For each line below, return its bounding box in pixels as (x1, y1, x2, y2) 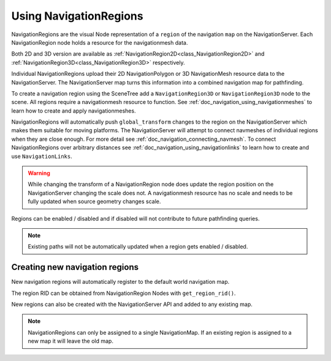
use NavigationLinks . (11, 152, 73, 160)
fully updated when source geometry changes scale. (28, 198, 161, 205)
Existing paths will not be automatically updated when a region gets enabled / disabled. (28, 243, 248, 250)
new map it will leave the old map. (28, 337, 113, 345)
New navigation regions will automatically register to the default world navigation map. (11, 278, 230, 286)
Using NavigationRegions (11, 9, 143, 23)
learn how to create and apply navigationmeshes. (11, 107, 136, 114)
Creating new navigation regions (11, 262, 139, 272)
